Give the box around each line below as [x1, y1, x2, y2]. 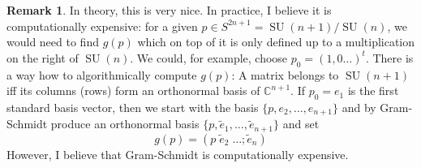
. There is [365, 49, 414, 66]
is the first [347, 82, 399, 99]
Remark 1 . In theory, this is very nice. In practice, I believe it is [6, 2, 332, 18]
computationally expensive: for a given [6, 17, 198, 34]
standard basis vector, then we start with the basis [6, 98, 259, 115]
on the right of [6, 49, 79, 66]
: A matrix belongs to [231, 66, 339, 83]
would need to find [6, 33, 99, 50]
